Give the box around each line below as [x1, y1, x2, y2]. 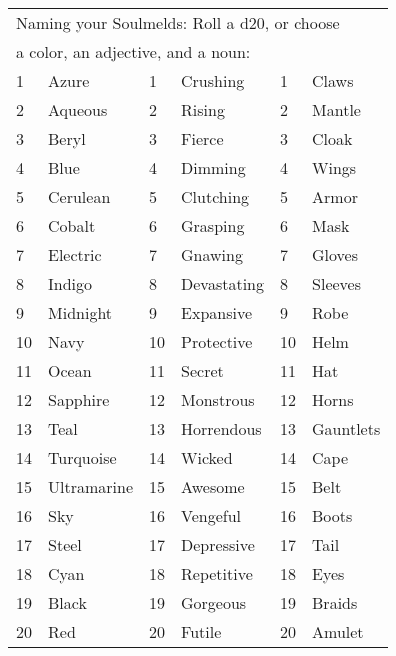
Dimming [181, 156, 246, 179]
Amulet [312, 620, 364, 643]
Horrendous [181, 417, 262, 440]
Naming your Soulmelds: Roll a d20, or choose [16, 11, 340, 34]
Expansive [181, 301, 253, 324]
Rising [181, 98, 225, 121]
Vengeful [181, 504, 242, 527]
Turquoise [48, 446, 117, 469]
